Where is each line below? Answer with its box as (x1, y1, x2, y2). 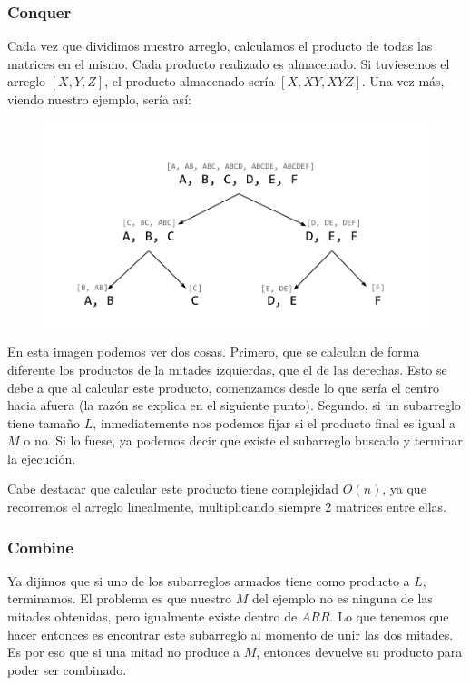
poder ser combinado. (7, 660, 127, 679)
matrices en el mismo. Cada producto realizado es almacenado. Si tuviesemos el (7, 54, 450, 73)
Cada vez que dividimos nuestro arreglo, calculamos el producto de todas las (7, 36, 433, 55)
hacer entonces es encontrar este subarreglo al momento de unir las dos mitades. (7, 624, 454, 643)
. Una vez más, (361, 72, 445, 91)
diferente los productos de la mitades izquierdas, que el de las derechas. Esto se (7, 359, 447, 378)
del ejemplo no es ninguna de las (252, 589, 433, 608)
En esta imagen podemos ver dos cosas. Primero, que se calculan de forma (7, 342, 420, 361)
